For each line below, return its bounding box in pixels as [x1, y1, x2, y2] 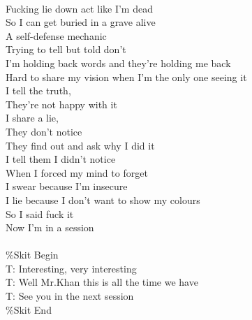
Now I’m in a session [6, 220, 94, 235]
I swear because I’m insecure [6, 179, 128, 194]
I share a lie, [6, 110, 59, 125]
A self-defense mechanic [6, 28, 107, 43]
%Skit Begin [6, 247, 59, 262]
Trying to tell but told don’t [6, 42, 126, 57]
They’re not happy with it [6, 96, 117, 111]
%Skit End [6, 302, 52, 317]
